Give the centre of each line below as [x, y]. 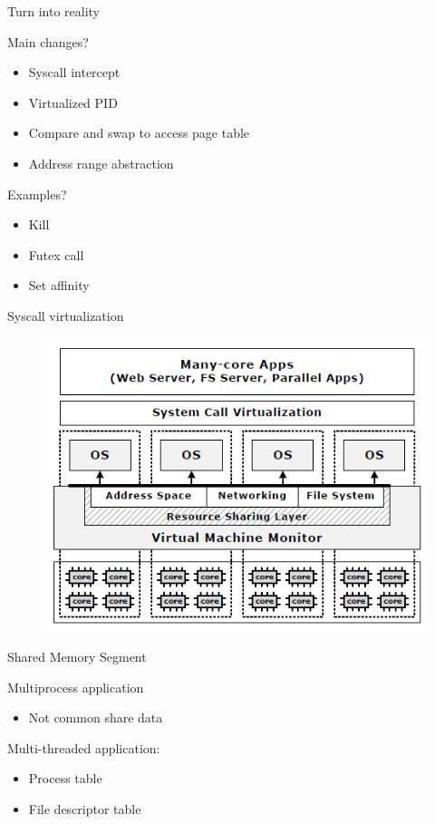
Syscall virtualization [66, 315]
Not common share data [96, 717]
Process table [65, 778]
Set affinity [59, 285]
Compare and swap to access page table [139, 133]
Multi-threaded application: [84, 747]
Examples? [37, 194]
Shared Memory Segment [77, 656]
